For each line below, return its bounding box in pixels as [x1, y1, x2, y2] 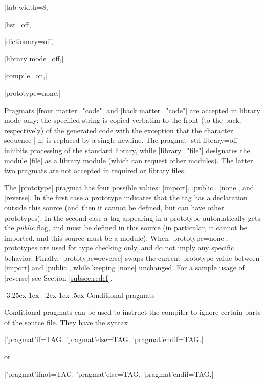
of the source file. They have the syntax [4, 316, 128, 327]
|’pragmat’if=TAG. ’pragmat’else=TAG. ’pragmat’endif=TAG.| [4, 334, 204, 345]
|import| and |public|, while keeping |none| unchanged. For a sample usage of [4, 262, 245, 273]
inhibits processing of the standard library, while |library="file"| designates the [4, 144, 250, 155]
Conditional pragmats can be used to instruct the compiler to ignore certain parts [4, 307, 261, 317]
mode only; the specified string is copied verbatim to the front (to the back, [4, 115, 241, 125]
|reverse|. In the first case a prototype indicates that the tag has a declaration [4, 192, 248, 203]
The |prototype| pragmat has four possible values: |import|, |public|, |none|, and [4, 182, 254, 193]
